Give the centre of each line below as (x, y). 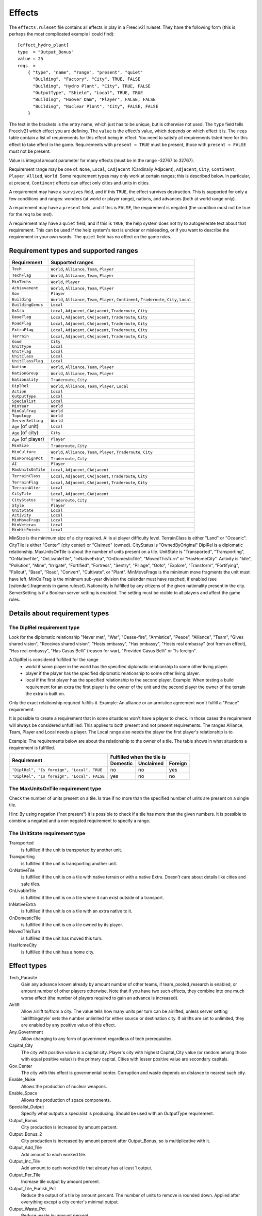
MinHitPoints (26, 530)
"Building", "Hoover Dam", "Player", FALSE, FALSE (94, 99)
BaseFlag (22, 317)
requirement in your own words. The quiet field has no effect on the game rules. (90, 237)
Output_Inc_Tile (25, 1161)
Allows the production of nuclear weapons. (64, 1086)
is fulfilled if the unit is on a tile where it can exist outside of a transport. (93, 897)
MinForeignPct (27, 458)
